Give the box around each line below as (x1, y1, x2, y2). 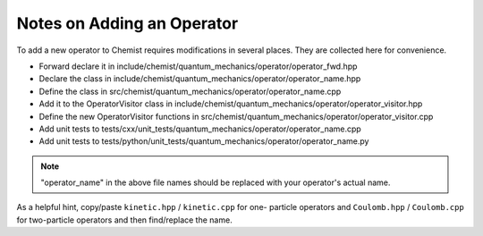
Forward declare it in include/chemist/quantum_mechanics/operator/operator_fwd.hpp (38, 61, 358, 72)
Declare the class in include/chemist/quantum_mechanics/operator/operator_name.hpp (38, 73, 361, 84)
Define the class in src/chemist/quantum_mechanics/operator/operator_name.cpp (38, 86, 342, 97)
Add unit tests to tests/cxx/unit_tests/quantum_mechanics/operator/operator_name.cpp (38, 123, 361, 134)
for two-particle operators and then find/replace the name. (16, 215, 233, 225)
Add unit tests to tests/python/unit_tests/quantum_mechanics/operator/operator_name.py (38, 136, 369, 147)
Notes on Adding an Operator (16, 13, 239, 33)
